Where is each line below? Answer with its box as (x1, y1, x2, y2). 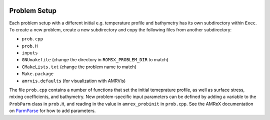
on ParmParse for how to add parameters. (9, 108, 96, 114)
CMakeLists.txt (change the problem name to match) (21, 64, 137, 70)
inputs (21, 50, 38, 56)
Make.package (21, 71, 54, 77)
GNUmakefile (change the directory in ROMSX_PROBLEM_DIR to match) (21, 57, 168, 63)
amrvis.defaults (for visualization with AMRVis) (21, 78, 126, 84)
